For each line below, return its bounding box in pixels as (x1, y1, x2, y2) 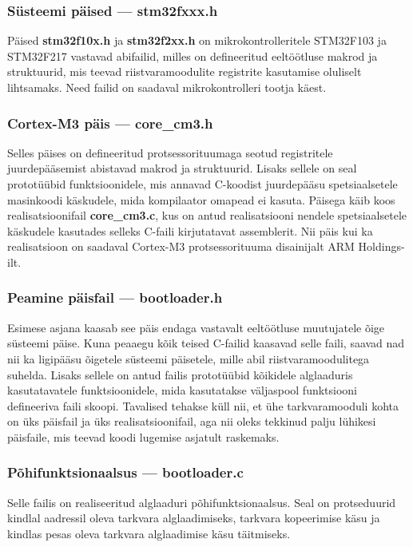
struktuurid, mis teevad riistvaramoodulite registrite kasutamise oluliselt (7, 63, 362, 80)
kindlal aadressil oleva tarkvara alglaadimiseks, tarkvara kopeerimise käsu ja (7, 509, 380, 526)
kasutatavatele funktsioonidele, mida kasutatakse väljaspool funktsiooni (7, 382, 358, 398)
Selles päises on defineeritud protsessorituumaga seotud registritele (7, 144, 333, 161)
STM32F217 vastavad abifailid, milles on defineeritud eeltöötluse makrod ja (7, 47, 378, 64)
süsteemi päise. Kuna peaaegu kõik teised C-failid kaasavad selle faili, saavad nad (7, 335, 405, 351)
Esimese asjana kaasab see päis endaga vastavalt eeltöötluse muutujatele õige (7, 319, 385, 335)
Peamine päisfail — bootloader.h (7, 287, 223, 307)
